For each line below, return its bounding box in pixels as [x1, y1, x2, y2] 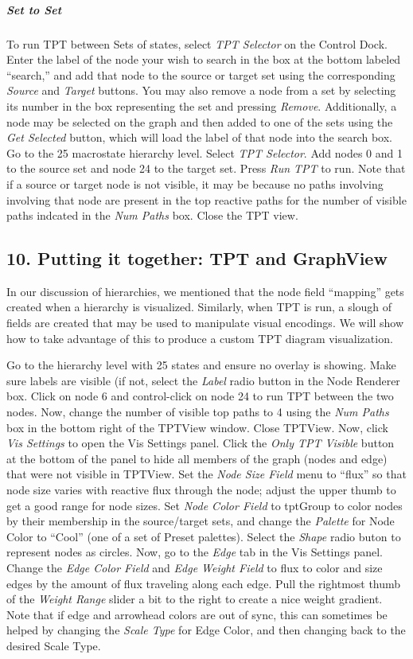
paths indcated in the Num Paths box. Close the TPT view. [6, 207, 298, 224]
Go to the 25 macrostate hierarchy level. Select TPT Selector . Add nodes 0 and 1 [6, 144, 403, 161]
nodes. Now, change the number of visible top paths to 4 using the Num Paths [6, 404, 389, 420]
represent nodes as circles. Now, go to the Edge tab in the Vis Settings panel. [6, 544, 384, 560]
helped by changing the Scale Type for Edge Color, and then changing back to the [6, 622, 406, 638]
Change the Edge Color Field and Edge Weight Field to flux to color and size [6, 559, 383, 575]
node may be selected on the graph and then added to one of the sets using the [6, 113, 393, 130]
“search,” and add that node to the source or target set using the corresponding [6, 66, 395, 83]
